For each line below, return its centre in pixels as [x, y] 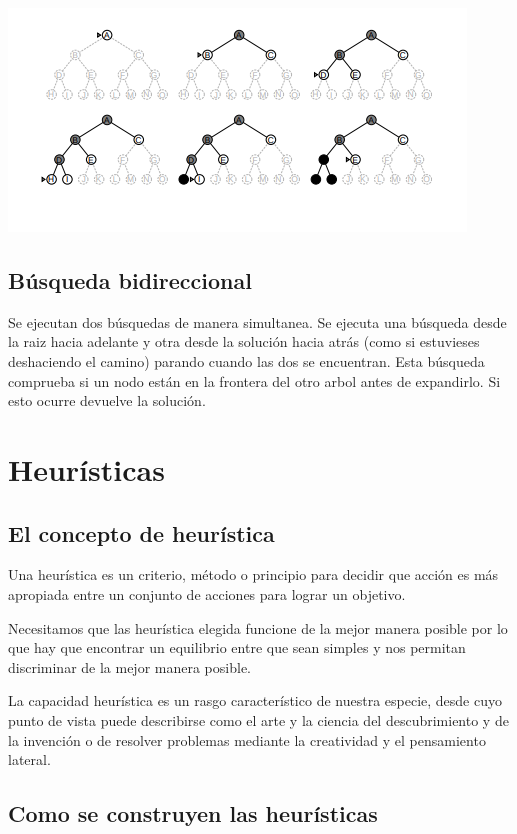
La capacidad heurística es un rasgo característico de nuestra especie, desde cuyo [255, 700]
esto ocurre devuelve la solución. [107, 400]
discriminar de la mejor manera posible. [129, 666]
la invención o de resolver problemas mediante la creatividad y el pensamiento [247, 739]
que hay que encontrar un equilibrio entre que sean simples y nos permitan [237, 647]
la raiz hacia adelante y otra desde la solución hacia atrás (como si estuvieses [244, 341]
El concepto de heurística [141, 532]
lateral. [29, 759]
